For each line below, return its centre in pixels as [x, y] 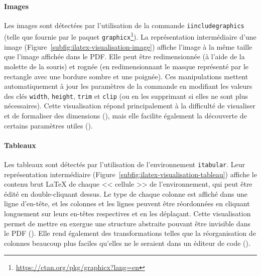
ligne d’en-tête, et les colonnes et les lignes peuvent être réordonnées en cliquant [127, 203]
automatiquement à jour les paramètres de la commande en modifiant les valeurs [128, 86]
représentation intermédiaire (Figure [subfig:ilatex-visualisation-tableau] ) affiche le [130, 174]
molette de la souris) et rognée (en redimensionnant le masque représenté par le [126, 66]
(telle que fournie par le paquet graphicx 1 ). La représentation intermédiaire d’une [130, 36]
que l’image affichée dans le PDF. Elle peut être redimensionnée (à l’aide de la [124, 56]
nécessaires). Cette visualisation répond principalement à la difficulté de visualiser [130, 106]
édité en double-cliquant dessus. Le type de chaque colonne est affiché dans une [126, 193]
